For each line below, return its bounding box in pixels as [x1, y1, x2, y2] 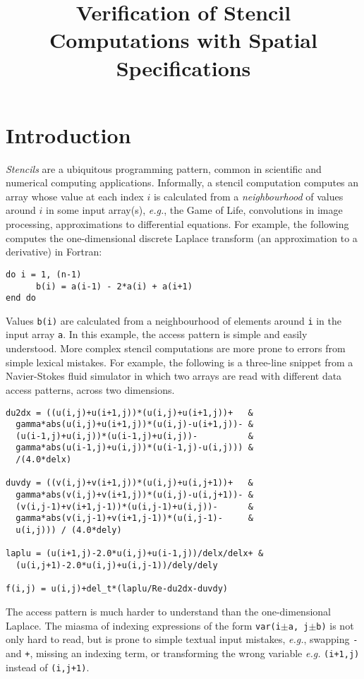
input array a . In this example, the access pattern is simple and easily [6, 327, 308, 342]
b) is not [316, 618, 354, 632]
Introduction [6, 120, 131, 149]
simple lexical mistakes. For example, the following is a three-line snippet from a [6, 354, 353, 369]
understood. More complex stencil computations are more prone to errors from [6, 341, 346, 356]
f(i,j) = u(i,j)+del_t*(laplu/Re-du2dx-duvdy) [6, 584, 228, 594]
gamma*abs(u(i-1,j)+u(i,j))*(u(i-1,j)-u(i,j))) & [16, 443, 253, 453]
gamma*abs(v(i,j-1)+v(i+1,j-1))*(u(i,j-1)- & [16, 513, 253, 524]
